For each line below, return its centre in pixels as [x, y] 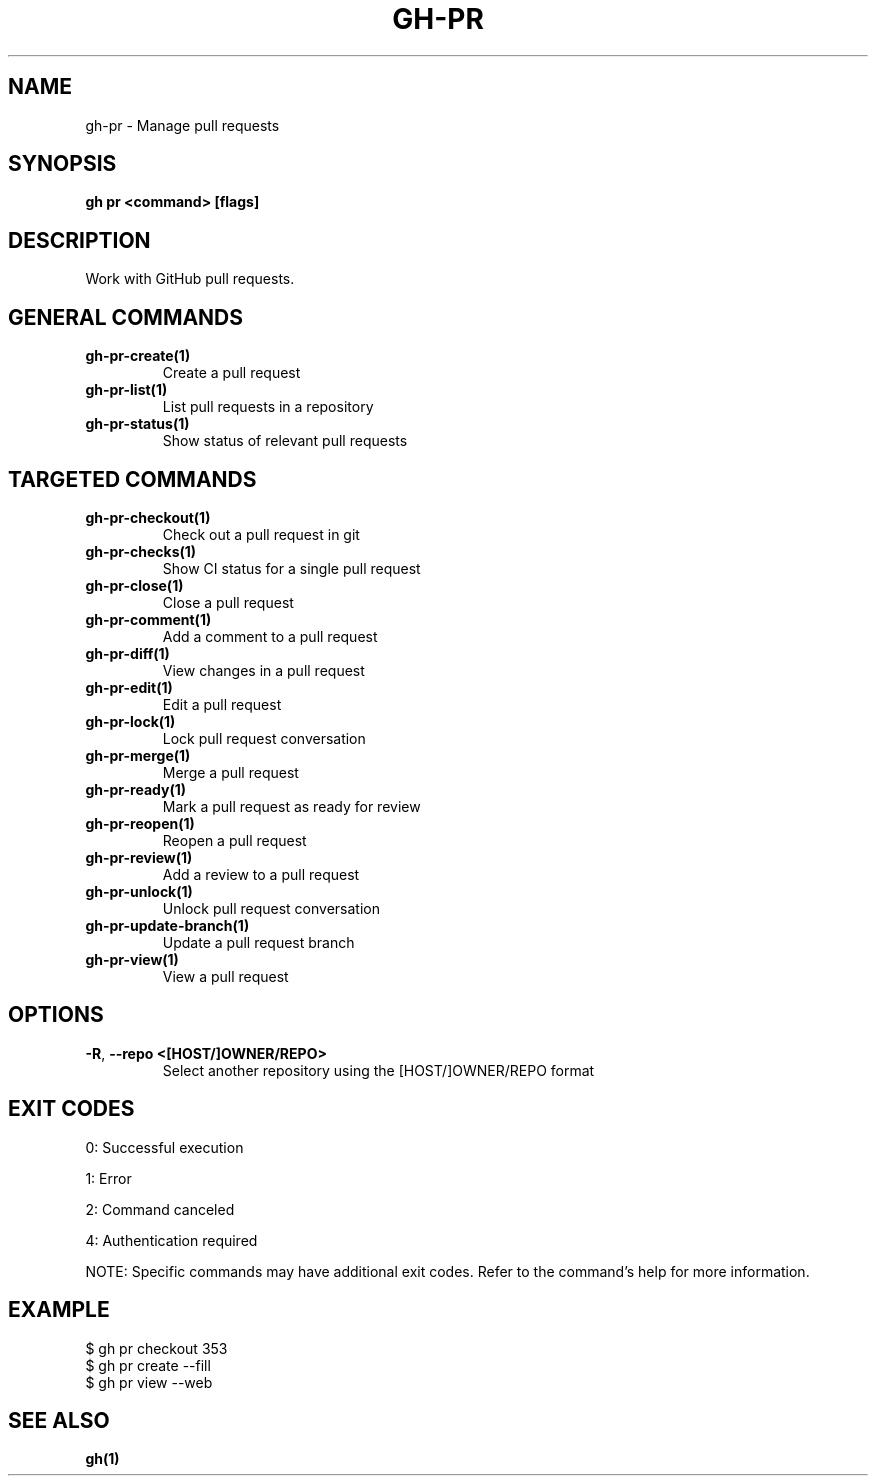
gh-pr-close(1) [134, 585]
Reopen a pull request [234, 840]
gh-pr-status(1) [137, 424]
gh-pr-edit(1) [129, 687]
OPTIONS [56, 1015]
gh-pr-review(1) [139, 857]
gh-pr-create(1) [138, 356]
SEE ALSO [59, 1420]
